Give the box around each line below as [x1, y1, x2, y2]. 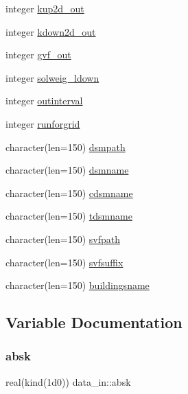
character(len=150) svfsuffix [5, 255, 124, 269]
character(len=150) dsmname [5, 163, 129, 177]
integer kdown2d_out [5, 24, 96, 38]
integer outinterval [5, 93, 83, 108]
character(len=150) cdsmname [5, 185, 133, 200]
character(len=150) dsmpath [5, 139, 126, 154]
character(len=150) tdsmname [5, 209, 132, 223]
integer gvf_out [5, 47, 71, 62]
